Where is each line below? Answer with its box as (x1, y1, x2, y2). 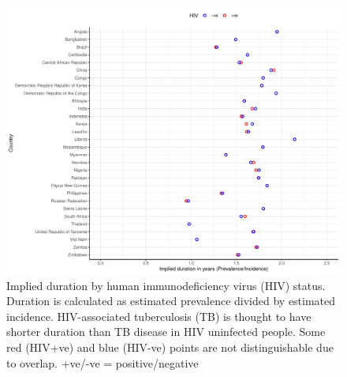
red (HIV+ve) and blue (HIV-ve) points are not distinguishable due (6, 339, 334, 356)
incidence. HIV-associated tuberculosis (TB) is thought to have (6, 307, 312, 324)
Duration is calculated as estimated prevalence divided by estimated (6, 292, 336, 309)
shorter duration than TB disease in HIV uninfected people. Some (6, 323, 326, 340)
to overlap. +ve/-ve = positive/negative (6, 354, 199, 371)
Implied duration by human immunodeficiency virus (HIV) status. (6, 277, 326, 293)
